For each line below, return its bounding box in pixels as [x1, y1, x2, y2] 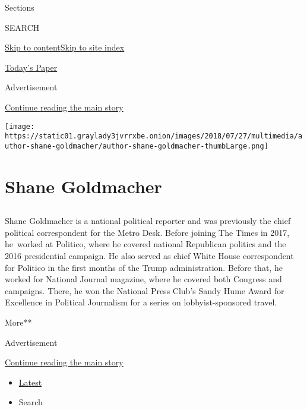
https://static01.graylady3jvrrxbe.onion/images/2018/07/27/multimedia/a [5, 132, 303, 141]
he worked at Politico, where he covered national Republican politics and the [5, 238, 286, 250]
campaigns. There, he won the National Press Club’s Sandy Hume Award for [5, 284, 284, 297]
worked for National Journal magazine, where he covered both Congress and [5, 273, 282, 285]
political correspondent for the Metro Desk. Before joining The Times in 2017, [5, 226, 290, 238]
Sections [5, 1, 34, 13]
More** [5, 316, 32, 329]
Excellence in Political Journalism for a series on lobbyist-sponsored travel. [5, 296, 277, 308]
